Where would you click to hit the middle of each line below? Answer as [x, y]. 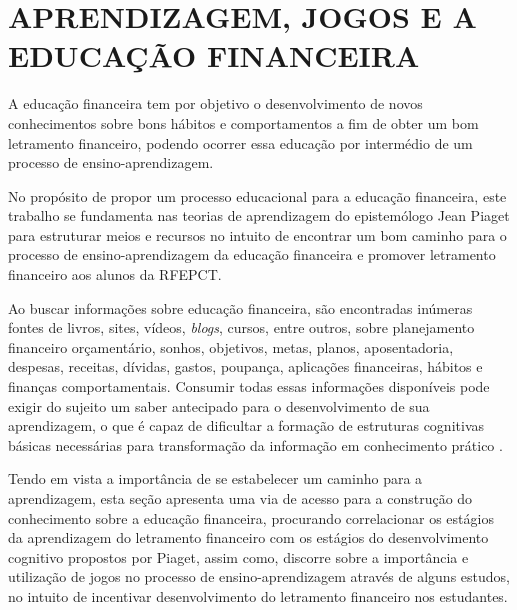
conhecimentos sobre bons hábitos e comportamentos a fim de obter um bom [243, 122]
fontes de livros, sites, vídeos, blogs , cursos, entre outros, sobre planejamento [241, 327]
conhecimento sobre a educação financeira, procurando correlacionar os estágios [251, 517]
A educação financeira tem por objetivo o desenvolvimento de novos [215, 103]
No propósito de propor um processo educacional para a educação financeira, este [257, 195]
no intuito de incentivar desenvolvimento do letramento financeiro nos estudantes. [258, 595]
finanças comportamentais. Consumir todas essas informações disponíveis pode [249, 386]
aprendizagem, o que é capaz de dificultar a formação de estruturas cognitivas [246, 425]
